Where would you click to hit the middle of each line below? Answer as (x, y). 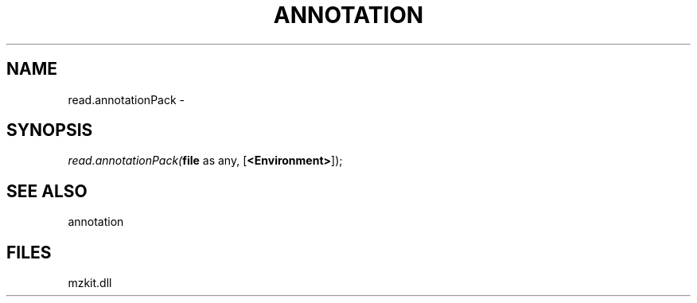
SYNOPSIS (50, 130)
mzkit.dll (90, 283)
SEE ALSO (47, 191)
